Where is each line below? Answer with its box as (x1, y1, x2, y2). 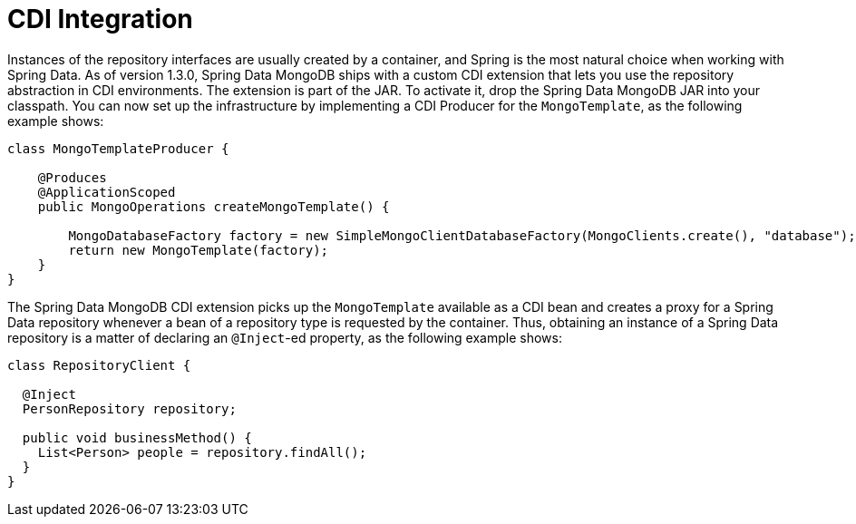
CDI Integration (7, 4, 193, 34)
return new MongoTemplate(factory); (68, 242, 329, 257)
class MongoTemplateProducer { (7, 141, 229, 156)
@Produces (37, 170, 107, 185)
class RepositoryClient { (7, 357, 191, 373)
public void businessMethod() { (22, 430, 252, 445)
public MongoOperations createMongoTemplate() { (37, 199, 390, 214)
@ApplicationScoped (37, 184, 176, 199)
